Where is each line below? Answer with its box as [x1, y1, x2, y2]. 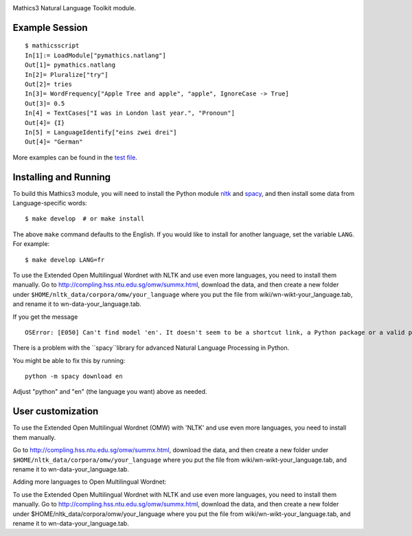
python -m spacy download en [25, 372, 123, 381]
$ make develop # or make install [25, 215, 145, 223]
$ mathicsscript [25, 42, 80, 49]
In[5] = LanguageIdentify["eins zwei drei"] [25, 128, 178, 136]
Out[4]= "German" [25, 138, 83, 146]
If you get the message [12, 313, 78, 321]
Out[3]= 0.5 [25, 100, 65, 107]
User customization [12, 405, 99, 417]
